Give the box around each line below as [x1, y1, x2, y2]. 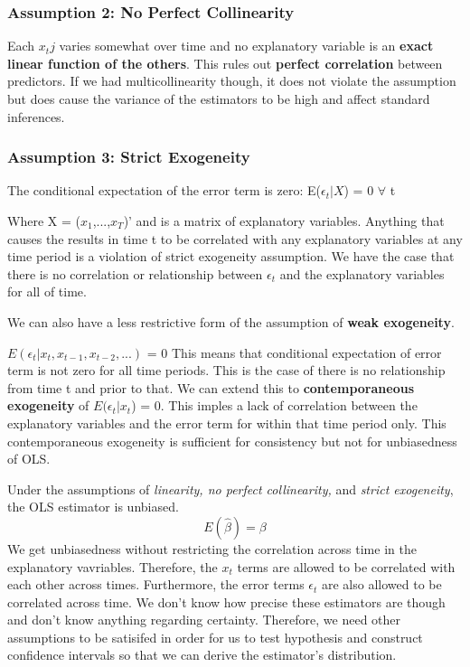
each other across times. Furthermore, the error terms [7, 575, 305, 594]
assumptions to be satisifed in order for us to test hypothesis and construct [7, 627, 423, 646]
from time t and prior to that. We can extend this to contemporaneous [7, 378, 414, 397]
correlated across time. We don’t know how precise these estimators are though [7, 592, 446, 611]
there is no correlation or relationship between [7, 264, 263, 283]
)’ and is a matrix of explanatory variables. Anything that [123, 211, 445, 230]
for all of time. [7, 282, 87, 301]
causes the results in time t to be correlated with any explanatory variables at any [7, 229, 463, 248]
